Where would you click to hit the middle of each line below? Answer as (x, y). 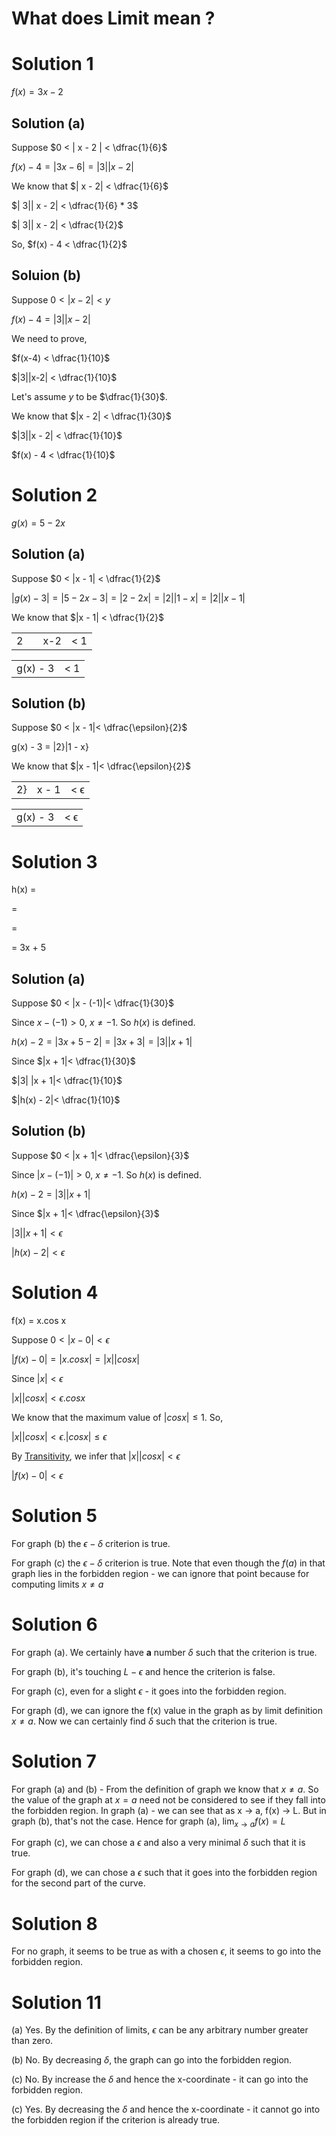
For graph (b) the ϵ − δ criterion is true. (91, 1543)
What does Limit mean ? (113, 18)
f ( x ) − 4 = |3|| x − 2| (51, 319)
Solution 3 (54, 861)
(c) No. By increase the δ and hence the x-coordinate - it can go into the (160, 2079)
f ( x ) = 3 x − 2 (37, 92)
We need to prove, (49, 338)
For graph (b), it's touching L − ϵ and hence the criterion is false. (143, 1671)
